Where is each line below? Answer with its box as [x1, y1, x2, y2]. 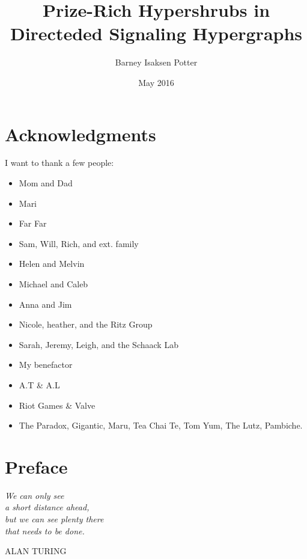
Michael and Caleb [19, 278, 88, 290]
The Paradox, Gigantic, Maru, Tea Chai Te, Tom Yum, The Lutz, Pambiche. [19, 419, 303, 432]
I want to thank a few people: [5, 156, 114, 169]
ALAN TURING [5, 545, 67, 557]
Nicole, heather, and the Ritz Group [19, 318, 153, 331]
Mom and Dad [19, 177, 73, 189]
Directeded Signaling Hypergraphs [10, 21, 303, 46]
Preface [5, 454, 68, 478]
